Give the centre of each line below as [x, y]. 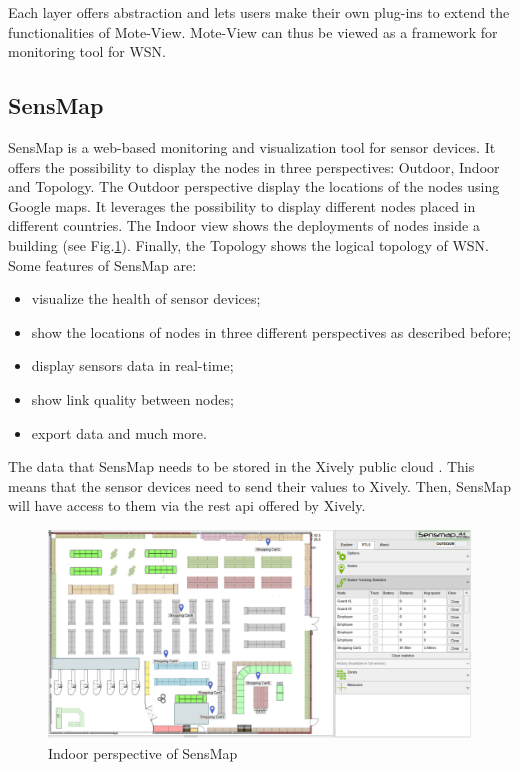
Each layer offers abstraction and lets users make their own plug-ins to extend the [259, 12]
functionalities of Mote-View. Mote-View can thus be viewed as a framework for [253, 31]
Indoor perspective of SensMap [143, 753]
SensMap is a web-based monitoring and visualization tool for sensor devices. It [252, 146]
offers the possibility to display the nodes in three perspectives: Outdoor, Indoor [254, 166]
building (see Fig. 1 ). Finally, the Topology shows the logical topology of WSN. [248, 244]
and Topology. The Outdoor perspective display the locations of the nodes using [254, 186]
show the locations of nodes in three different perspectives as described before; [271, 331]
